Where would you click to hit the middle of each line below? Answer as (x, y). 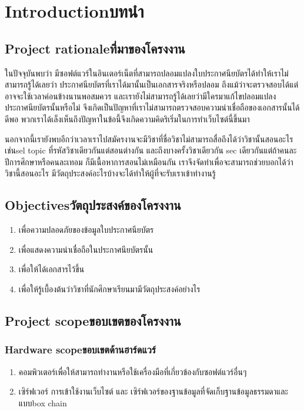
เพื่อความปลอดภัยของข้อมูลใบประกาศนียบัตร (86, 230)
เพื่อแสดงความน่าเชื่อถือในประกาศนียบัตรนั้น (86, 249)
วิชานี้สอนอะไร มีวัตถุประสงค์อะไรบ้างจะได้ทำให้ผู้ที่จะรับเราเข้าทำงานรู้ (110, 173)
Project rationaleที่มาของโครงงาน (95, 48)
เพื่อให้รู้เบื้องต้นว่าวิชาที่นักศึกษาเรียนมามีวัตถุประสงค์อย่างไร (109, 288)
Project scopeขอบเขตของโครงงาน (93, 320)
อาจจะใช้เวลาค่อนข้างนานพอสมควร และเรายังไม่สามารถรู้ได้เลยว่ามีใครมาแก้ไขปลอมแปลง (141, 96)
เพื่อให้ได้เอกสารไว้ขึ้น (51, 269)
